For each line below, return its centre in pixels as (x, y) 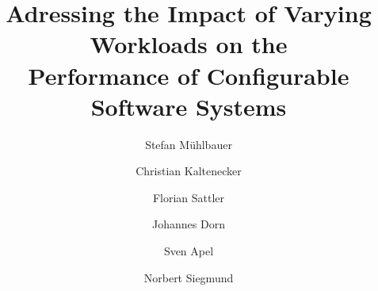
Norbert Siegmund (189, 277)
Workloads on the (189, 44)
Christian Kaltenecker (189, 171)
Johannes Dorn (189, 224)
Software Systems (189, 106)
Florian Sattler (189, 197)
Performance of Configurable (189, 75)
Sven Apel (189, 251)
